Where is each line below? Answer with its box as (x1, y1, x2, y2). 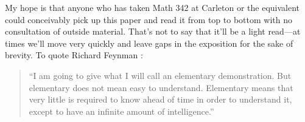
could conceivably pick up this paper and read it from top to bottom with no (5, 13, 292, 25)
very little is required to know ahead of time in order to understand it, (29, 93, 292, 106)
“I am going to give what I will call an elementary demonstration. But (29, 69, 292, 81)
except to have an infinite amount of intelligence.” (29, 104, 214, 117)
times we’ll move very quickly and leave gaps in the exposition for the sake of (5, 36, 293, 49)
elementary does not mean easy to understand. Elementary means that (29, 81, 293, 93)
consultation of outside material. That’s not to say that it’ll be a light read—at (5, 25, 301, 38)
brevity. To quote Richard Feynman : (5, 49, 143, 61)
